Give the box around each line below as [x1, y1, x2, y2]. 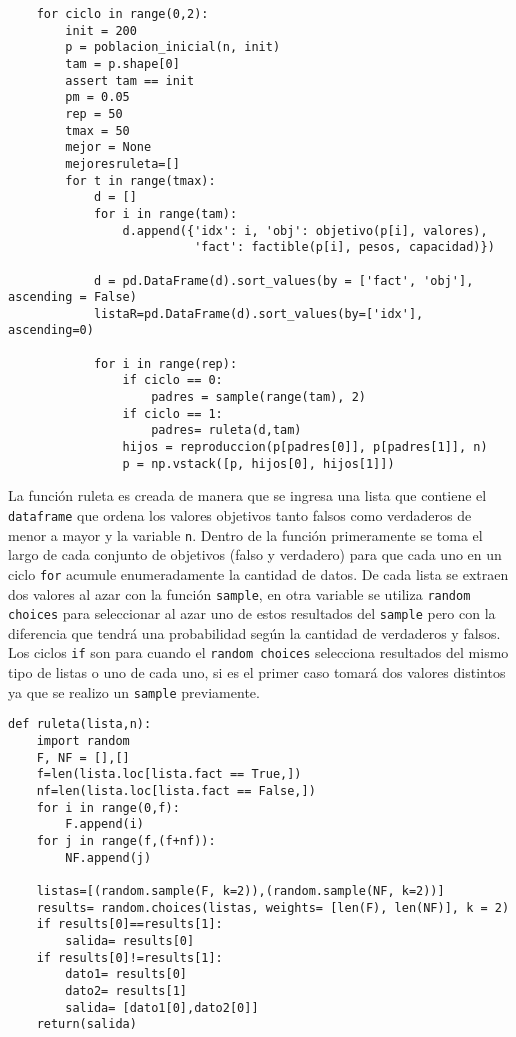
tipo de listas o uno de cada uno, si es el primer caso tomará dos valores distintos [8, 662, 506, 683]
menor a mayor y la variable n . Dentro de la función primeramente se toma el [8, 524, 483, 545]
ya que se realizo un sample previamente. [8, 681, 260, 702]
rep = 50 [65, 106, 123, 121]
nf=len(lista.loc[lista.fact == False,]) [36, 783, 316, 798]
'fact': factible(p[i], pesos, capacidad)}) [194, 240, 495, 255]
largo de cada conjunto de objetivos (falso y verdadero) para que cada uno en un [8, 544, 502, 565]
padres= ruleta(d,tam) [151, 423, 302, 438]
